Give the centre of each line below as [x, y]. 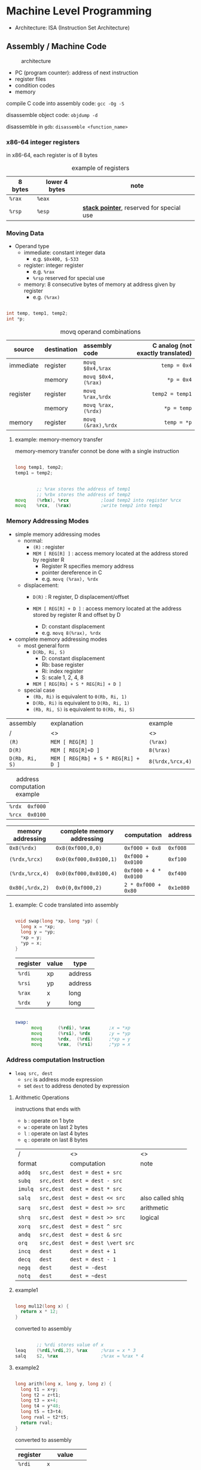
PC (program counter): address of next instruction [77, 73]
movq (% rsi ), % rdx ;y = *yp [80, 1033]
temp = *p [178, 423]
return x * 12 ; [39, 1312]
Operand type [32, 246]
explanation [67, 723]
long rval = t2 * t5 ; [45, 1417]
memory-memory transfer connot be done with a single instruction [97, 451]
